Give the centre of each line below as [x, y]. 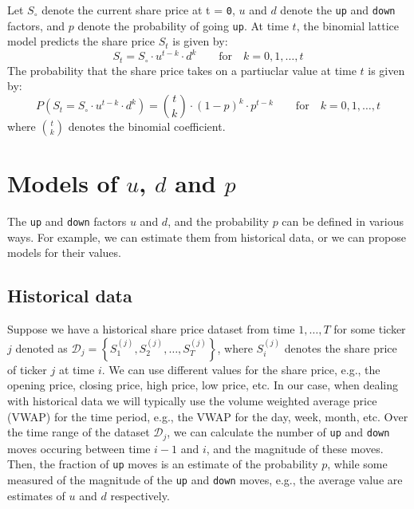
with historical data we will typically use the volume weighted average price [192, 400]
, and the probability [218, 221]
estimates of [36, 495]
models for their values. [64, 253]
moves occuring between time [79, 448]
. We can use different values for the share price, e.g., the [241, 369]
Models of [63, 183]
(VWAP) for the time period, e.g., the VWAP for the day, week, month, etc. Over [208, 416]
